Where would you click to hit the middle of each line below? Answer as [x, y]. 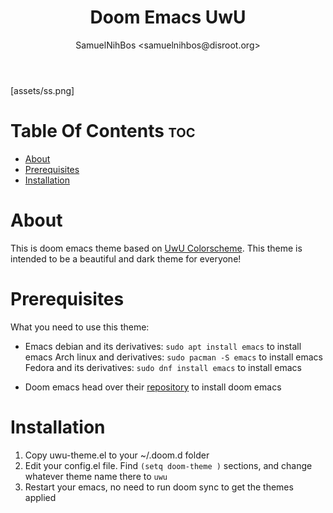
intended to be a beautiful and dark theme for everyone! [126, 258]
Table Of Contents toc [103, 131]
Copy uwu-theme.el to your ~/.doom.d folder [117, 455]
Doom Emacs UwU [168, 17]
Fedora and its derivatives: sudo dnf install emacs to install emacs [163, 367]
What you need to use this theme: [80, 327]
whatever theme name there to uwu [96, 476]
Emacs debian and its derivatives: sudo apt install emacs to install [163, 346]
